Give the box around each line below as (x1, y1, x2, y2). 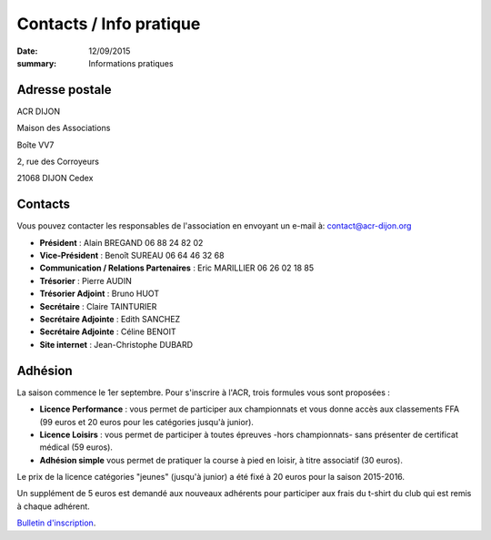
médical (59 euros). (39, 442, 114, 453)
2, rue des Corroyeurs (16, 156, 100, 168)
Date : (16, 46, 38, 56)
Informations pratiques (88, 57, 174, 68)
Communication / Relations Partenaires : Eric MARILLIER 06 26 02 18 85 (39, 262, 314, 273)
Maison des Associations (16, 123, 111, 134)
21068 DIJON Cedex (16, 173, 94, 184)
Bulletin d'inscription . (16, 517, 96, 528)
